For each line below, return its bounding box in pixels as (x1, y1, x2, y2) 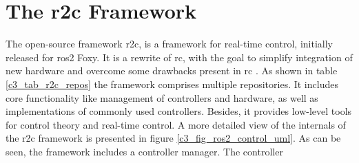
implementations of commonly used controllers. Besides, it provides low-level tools (6, 104, 352, 118)
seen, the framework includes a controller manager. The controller (6, 144, 283, 158)
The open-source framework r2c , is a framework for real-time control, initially (6, 36, 333, 51)
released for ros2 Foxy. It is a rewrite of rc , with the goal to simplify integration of (6, 50, 353, 64)
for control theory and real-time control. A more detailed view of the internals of (6, 117, 346, 131)
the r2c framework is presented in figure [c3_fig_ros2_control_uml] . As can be (6, 131, 341, 145)
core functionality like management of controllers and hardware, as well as (6, 90, 318, 105)
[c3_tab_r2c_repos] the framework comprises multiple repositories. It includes (6, 76, 338, 91)
